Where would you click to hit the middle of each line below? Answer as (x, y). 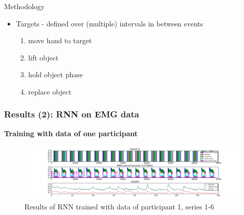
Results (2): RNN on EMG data (72, 114)
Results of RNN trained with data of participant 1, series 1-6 (119, 206)
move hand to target (60, 40)
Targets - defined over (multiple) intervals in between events (110, 23)
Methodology (24, 6)
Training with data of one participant (71, 133)
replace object (50, 91)
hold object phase (56, 74)
